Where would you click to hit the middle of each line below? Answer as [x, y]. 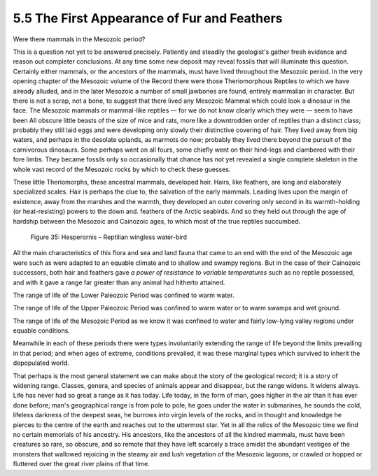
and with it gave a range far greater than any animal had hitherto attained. [119, 282]
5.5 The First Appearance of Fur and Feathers [148, 18]
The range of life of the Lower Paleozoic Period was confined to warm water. [124, 295]
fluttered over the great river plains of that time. [81, 464]
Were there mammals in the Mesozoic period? [79, 39]
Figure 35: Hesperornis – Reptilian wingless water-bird [109, 237]
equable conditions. [41, 331]
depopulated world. [41, 363]
